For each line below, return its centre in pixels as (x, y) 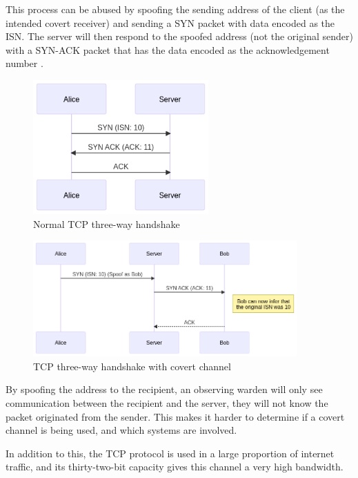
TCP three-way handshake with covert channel (132, 366)
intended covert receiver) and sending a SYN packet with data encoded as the (170, 22)
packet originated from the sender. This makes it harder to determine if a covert (175, 416)
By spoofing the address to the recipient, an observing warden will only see (164, 389)
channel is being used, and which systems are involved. (121, 430)
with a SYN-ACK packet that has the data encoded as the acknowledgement (168, 49)
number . (24, 63)
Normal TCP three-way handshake (107, 223)
